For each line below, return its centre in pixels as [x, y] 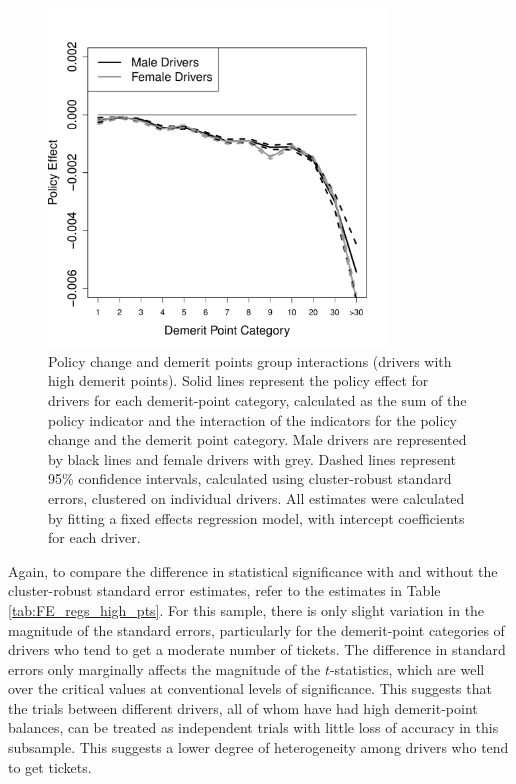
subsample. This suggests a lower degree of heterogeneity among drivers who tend [258, 747]
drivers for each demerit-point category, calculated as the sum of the [257, 399]
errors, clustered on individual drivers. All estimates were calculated [256, 497]
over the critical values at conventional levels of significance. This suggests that [250, 688]
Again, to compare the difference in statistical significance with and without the [253, 570]
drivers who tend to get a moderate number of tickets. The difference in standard [257, 649]
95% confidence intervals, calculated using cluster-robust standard [250, 478]
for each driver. [94, 537]
